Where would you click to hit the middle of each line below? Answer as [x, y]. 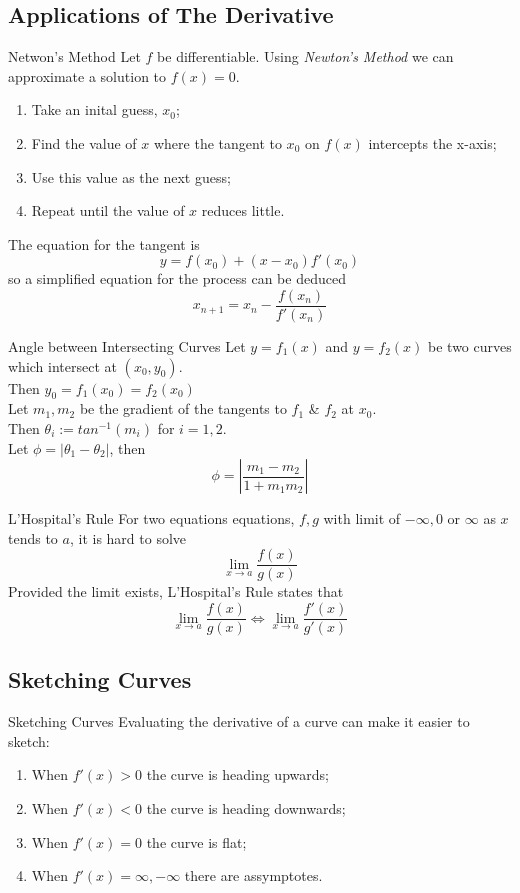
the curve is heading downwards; [246, 808]
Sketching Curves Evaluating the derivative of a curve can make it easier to [239, 721]
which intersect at [62, 365]
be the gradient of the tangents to [183, 408]
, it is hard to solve [128, 537]
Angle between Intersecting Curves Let [127, 346]
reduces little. [243, 210]
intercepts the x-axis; [432, 142]
